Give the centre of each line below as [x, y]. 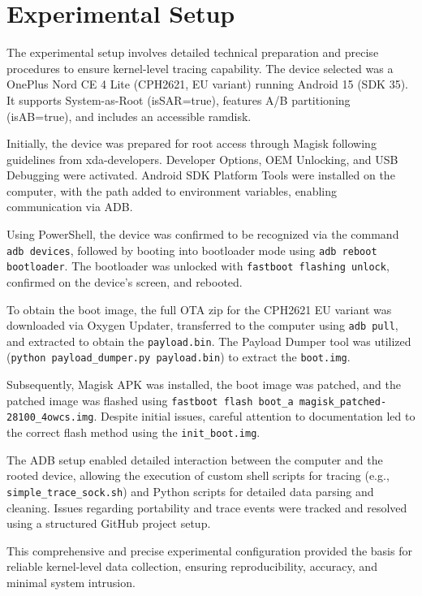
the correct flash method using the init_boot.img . [133, 432]
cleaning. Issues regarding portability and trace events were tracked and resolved [207, 507]
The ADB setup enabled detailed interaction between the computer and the [195, 459]
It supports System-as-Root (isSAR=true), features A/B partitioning [179, 99]
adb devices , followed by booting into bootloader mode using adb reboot [192, 250]
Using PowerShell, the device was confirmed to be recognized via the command [203, 234]
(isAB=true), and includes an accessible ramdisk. [129, 116]
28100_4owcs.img [50, 418]
